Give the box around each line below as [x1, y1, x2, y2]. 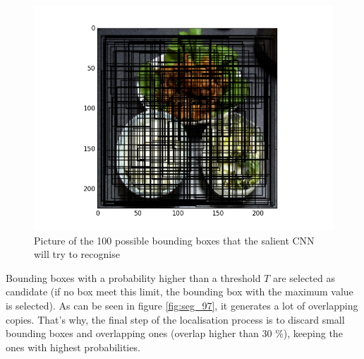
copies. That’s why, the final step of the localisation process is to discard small [6, 312, 345, 326]
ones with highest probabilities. [6, 339, 140, 354]
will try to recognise [34, 247, 120, 261]
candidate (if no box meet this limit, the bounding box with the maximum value [6, 284, 353, 299]
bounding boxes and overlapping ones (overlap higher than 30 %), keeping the [6, 326, 343, 341]
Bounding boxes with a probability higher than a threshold [6, 270, 261, 285]
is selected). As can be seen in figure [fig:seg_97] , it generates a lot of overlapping [6, 298, 358, 312]
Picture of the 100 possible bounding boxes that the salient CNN [34, 233, 315, 247]
